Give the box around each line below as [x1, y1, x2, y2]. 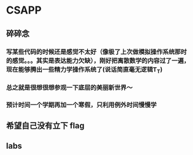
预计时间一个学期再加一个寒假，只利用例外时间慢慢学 [6, 101, 157, 109]
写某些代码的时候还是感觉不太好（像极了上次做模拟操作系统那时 [6, 48, 187, 56]
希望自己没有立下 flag [6, 121, 85, 130]
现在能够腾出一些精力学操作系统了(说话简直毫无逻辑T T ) [6, 65, 163, 74]
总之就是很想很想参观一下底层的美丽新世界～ [6, 83, 133, 91]
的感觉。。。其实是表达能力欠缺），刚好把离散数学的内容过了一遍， [6, 57, 190, 65]
